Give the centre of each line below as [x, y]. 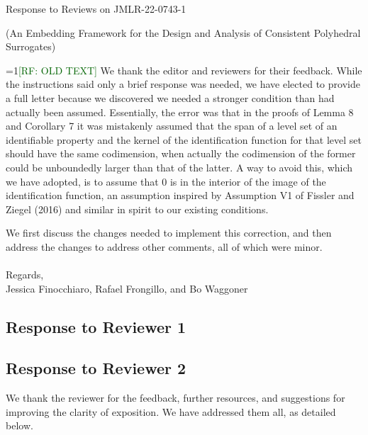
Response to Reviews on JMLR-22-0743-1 [96, 9]
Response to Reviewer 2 [96, 368]
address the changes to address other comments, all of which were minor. [164, 246]
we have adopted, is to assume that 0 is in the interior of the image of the [166, 181]
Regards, [25, 275]
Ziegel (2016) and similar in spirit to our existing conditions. [137, 209]
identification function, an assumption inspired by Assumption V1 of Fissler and [180, 195]
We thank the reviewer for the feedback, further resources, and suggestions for [175, 398]
